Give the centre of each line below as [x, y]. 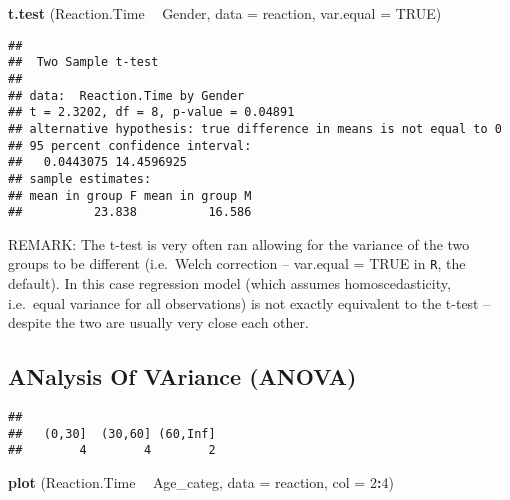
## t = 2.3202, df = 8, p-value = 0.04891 [151, 112]
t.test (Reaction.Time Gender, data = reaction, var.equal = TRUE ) [225, 13]
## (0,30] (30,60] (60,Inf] [112, 433]
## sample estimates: [80, 178]
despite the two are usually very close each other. [158, 322]
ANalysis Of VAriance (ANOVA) [182, 376]
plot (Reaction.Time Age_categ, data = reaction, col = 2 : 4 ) [201, 482]
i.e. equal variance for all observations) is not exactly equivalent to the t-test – [249, 302]
